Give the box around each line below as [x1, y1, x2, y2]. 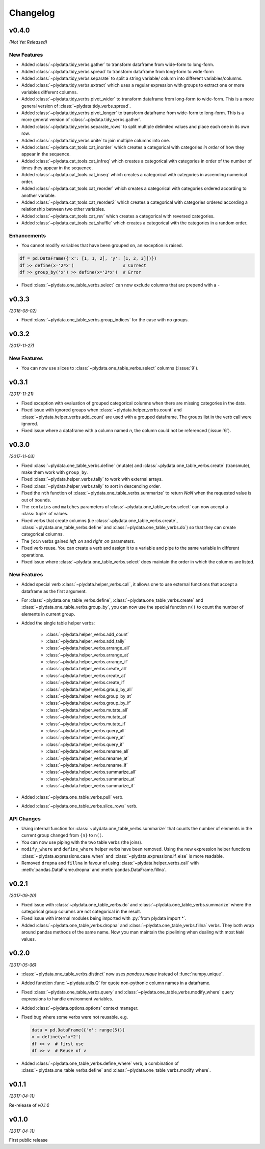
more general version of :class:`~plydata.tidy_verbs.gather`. [21, 117, 142, 123]
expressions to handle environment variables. [21, 996, 113, 1002]
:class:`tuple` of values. [21, 511, 69, 517]
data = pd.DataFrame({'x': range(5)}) [31, 1027, 125, 1033]
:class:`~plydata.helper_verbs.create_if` [46, 680, 126, 685]
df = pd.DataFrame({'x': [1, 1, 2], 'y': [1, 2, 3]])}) [19, 256, 157, 261]
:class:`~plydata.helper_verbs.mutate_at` [46, 714, 128, 720]
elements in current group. [21, 611, 76, 617]
